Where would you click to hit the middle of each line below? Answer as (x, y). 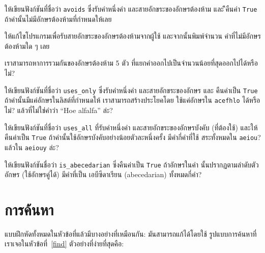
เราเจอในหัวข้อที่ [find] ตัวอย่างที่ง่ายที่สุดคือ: (64, 244)
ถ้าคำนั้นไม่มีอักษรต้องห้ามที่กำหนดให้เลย (58, 19)
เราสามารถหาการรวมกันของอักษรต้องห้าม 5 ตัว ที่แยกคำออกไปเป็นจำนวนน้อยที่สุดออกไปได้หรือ (131, 63)
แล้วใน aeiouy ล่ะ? (32, 147)
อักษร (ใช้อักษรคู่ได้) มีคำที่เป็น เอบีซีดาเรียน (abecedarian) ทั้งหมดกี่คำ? (103, 174)
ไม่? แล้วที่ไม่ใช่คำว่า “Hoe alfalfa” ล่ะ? (59, 110)
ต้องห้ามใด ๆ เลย (27, 46)
